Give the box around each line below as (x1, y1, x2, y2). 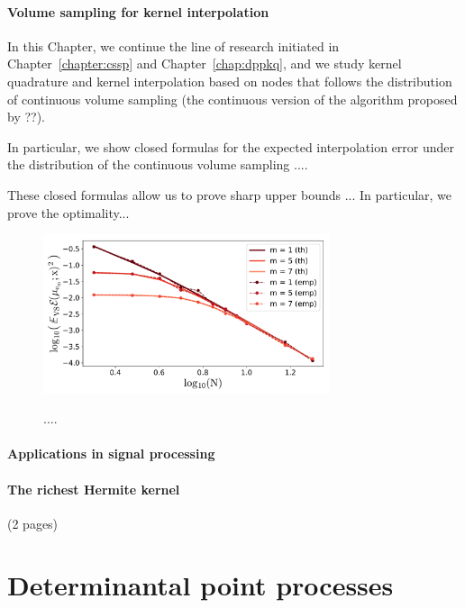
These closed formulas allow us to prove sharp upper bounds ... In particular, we (7, 185, 452, 204)
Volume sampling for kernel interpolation (7, 2, 269, 21)
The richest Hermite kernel (7, 479, 180, 498)
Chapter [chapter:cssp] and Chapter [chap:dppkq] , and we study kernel (7, 54, 402, 73)
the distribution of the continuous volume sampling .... (7, 155, 308, 174)
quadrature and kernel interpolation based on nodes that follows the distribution (7, 71, 452, 90)
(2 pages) (7, 513, 59, 532)
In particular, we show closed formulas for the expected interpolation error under (7, 137, 455, 156)
